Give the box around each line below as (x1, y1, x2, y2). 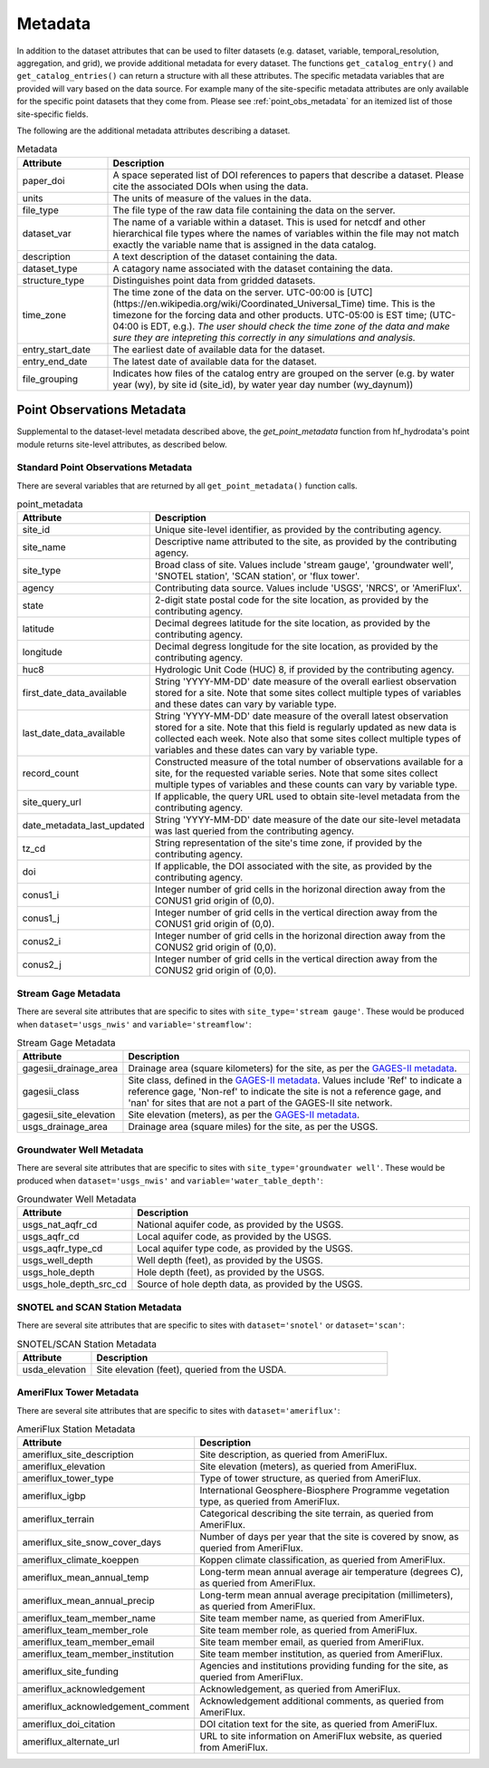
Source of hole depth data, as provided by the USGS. (137, 1278, 363, 1290)
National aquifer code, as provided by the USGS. (137, 1219, 344, 1232)
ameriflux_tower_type (22, 1473, 114, 1485)
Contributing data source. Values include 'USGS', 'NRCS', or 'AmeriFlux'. (154, 582, 462, 594)
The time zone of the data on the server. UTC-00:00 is (112, 285, 345, 298)
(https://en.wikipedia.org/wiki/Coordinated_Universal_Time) (112, 297, 366, 310)
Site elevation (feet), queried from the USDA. (96, 1363, 287, 1376)
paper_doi (22, 174, 65, 187)
